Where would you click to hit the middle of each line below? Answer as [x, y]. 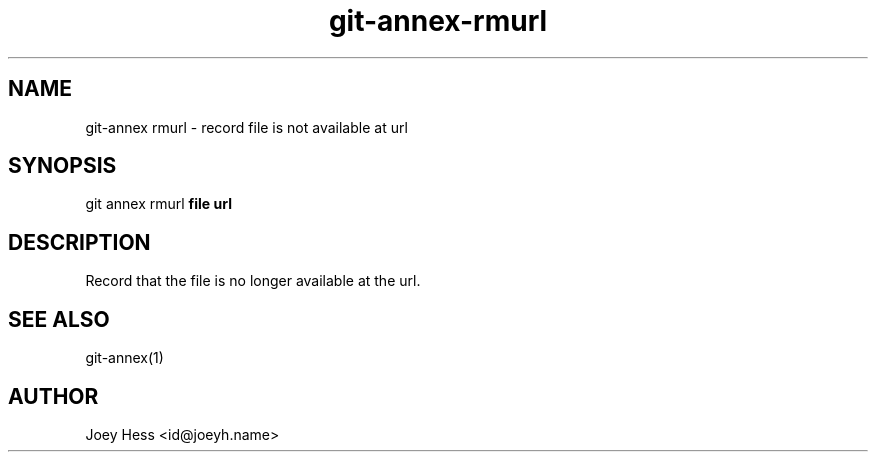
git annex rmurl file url [158, 204]
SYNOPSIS [62, 166]
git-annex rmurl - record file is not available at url [246, 127]
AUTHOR [53, 396]
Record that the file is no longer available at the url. [253, 281]
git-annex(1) [124, 358]
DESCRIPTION [79, 242]
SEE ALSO [59, 319]
